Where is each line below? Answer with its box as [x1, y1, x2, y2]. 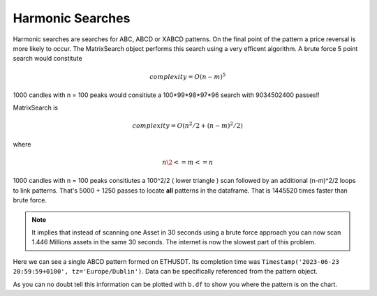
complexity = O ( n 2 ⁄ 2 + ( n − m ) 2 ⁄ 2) [132, 121, 244, 130]
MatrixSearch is [13, 103, 59, 112]
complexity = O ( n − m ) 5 [149, 71, 226, 80]
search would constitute [13, 54, 83, 63]
